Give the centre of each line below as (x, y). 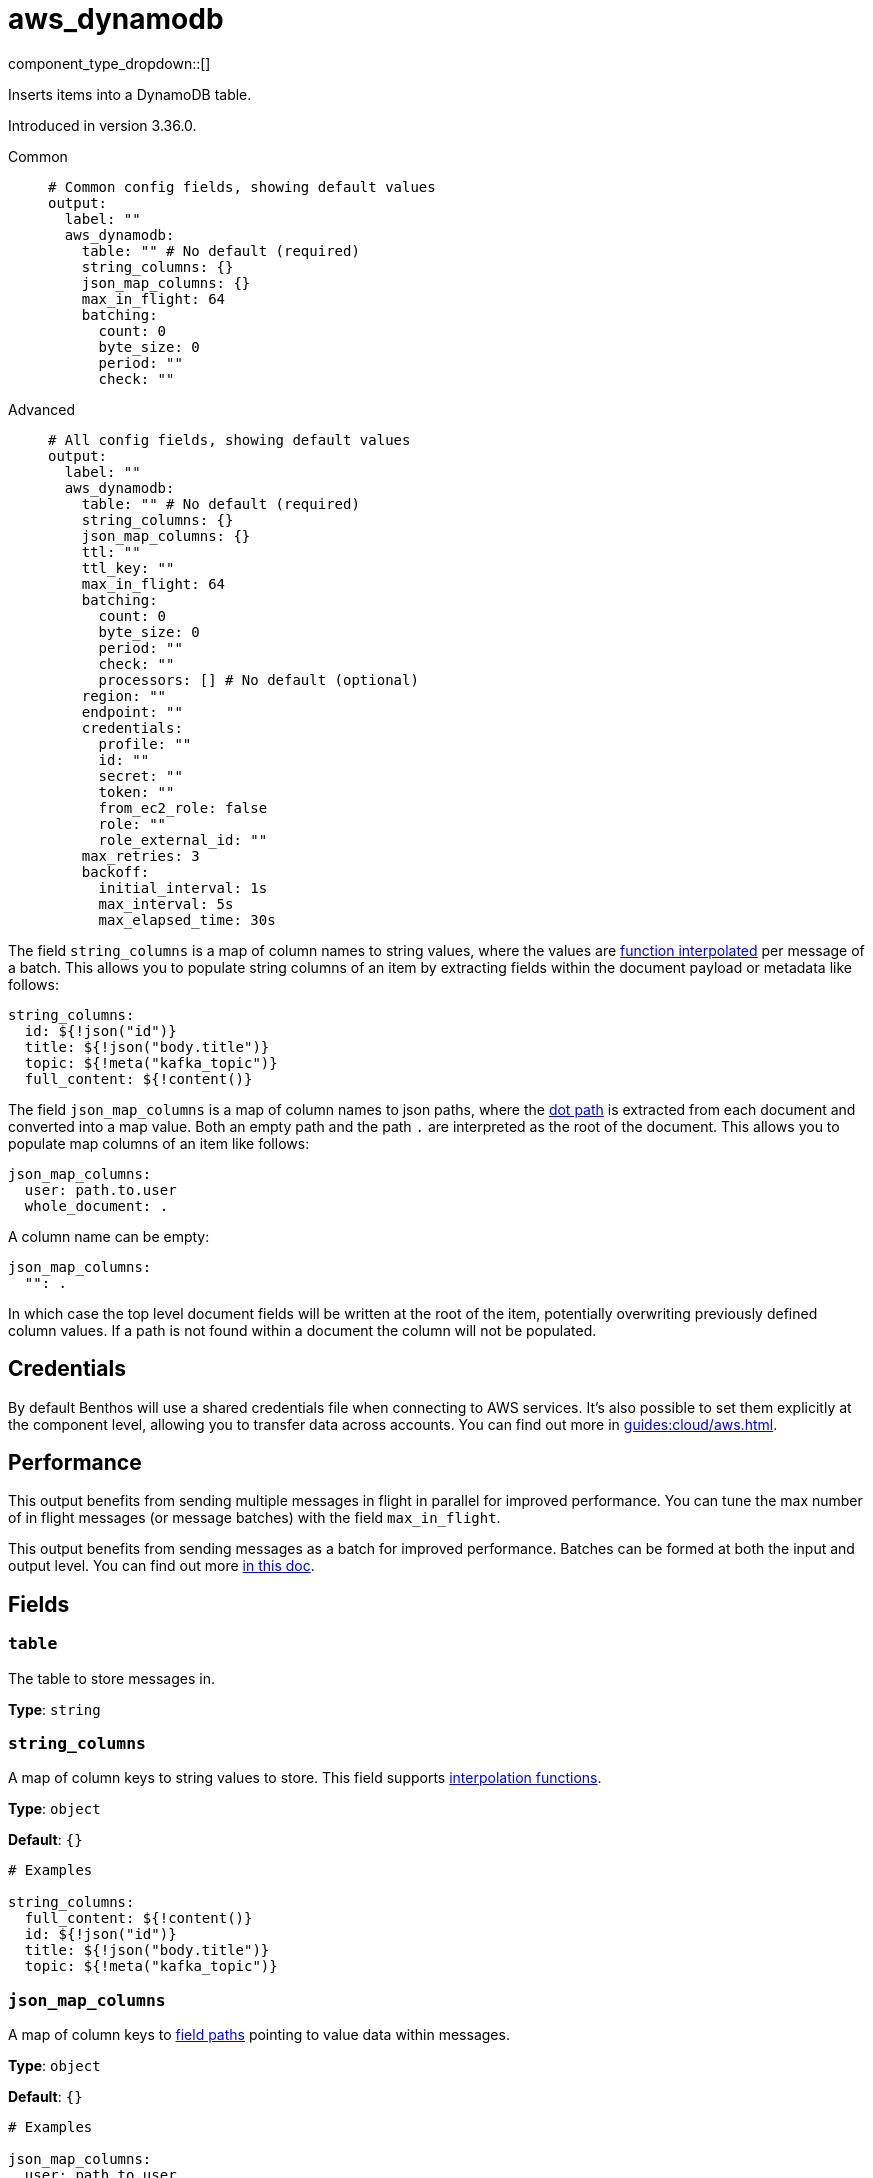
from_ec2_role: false (183, 807)
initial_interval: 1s (183, 887)
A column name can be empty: (109, 1236)
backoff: (115, 871)
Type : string (54, 1709)
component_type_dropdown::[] (109, 63)
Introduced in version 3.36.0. (102, 125)
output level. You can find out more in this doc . (161, 1566)
